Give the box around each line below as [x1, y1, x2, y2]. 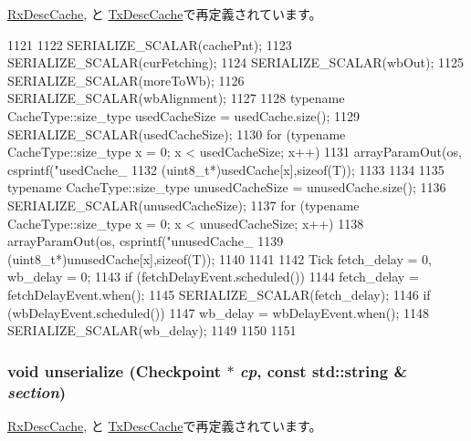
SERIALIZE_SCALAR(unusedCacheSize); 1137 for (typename [7, 195, 360, 214]
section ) [7, 380, 67, 403]
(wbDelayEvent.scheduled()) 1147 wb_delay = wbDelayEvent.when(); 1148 [7, 303, 430, 322]
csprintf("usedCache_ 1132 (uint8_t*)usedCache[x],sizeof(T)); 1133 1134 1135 [7, 159, 445, 179]
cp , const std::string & [239, 359, 408, 382]
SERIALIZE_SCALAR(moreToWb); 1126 [7, 70, 245, 89]
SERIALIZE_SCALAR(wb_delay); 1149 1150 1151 [7, 321, 297, 340]
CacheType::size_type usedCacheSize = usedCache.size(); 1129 [7, 106, 361, 125]
